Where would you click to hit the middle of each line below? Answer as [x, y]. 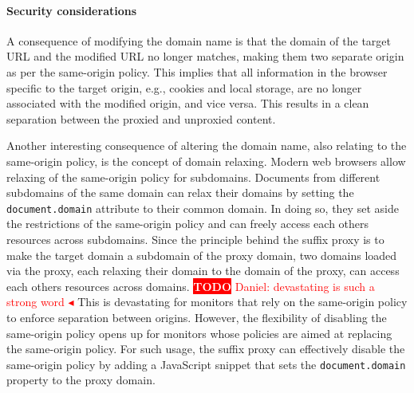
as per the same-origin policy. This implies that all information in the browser [197, 71]
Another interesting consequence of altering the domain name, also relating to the [207, 145]
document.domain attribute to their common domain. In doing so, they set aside [203, 208]
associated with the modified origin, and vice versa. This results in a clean [188, 103]
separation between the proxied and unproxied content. [141, 118]
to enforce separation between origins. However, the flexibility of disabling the [197, 317]
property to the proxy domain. [81, 380]
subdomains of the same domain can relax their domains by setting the [180, 193]
